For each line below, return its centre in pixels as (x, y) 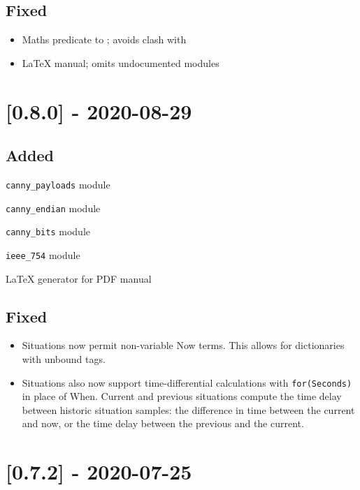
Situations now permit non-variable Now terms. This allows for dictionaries (183, 345)
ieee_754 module (43, 254)
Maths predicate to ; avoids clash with (104, 39)
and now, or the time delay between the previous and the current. (163, 423)
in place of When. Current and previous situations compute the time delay (182, 396)
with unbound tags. (64, 358)
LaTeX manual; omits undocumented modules (121, 62)
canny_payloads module (58, 184)
